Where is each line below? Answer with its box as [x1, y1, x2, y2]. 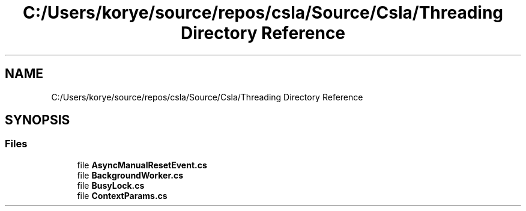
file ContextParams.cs [77, 190, 168, 201]
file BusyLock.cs [77, 180, 145, 191]
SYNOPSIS [5, 112, 70, 128]
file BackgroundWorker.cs [77, 170, 183, 180]
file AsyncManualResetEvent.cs [77, 159, 207, 170]
